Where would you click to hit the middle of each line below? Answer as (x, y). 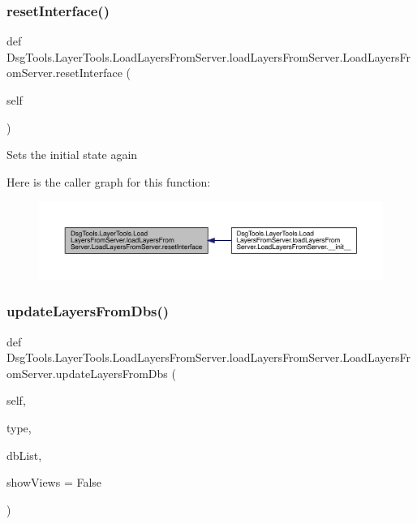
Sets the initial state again (72, 155)
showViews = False (54, 482)
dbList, (24, 455)
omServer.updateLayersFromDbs (87, 373)
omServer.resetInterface (64, 73)
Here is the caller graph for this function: (109, 181)
